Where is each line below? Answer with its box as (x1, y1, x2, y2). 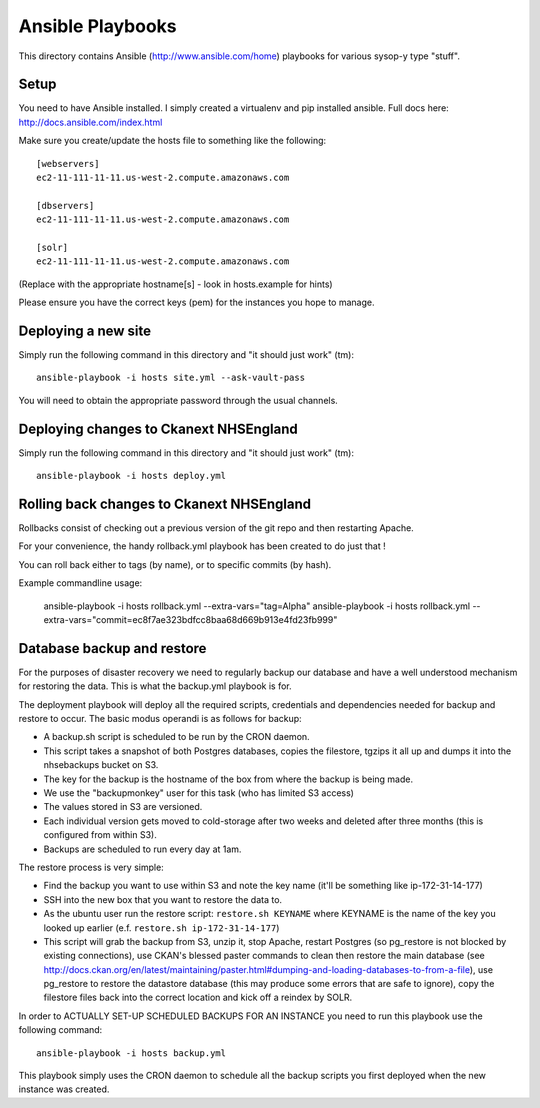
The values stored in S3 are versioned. (43, 801, 203, 813)
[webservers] (36, 158, 100, 169)
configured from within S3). (43, 829, 157, 841)
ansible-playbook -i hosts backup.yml (36, 1047, 227, 1059)
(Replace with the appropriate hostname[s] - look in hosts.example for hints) (18, 278, 334, 290)
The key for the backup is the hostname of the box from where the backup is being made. (43, 773, 414, 785)
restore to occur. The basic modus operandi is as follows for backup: (18, 713, 302, 725)
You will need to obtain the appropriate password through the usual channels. (18, 394, 339, 406)
